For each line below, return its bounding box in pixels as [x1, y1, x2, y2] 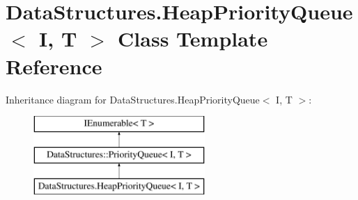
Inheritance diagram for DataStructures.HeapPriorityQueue [6, 92, 260, 106]
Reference [6, 51, 102, 80]
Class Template [118, 24, 268, 53]
